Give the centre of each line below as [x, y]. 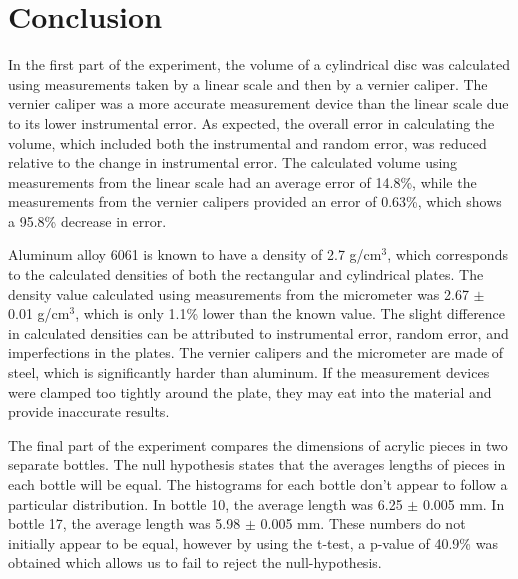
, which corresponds [447, 254]
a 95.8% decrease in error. [87, 220]
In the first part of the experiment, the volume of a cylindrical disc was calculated [259, 64]
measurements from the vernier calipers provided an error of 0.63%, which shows [255, 201]
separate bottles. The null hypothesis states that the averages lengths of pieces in [257, 464]
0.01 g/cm [39, 313]
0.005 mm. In [463, 503]
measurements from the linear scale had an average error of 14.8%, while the [242, 181]
